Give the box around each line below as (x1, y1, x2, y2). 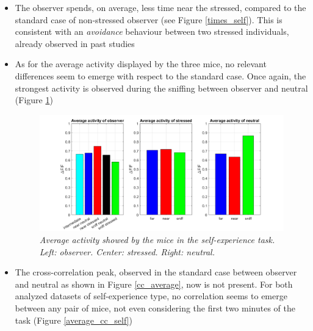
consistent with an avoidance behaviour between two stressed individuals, (15, 25, 289, 38)
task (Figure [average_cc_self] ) (15, 313, 132, 326)
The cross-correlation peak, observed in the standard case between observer (15, 266, 297, 278)
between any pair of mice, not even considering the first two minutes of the (15, 302, 295, 315)
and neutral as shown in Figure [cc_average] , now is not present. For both (15, 277, 293, 290)
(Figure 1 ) (15, 93, 53, 106)
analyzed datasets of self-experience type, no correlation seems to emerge (15, 289, 287, 302)
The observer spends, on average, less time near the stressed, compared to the (15, 1, 306, 13)
